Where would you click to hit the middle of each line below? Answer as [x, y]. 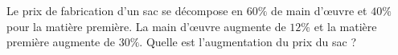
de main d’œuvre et [319, 10]
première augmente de [61, 42]
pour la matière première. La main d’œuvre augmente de [146, 26]
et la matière [345, 26]
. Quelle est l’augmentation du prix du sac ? [248, 42]
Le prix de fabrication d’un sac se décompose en [125, 10]
